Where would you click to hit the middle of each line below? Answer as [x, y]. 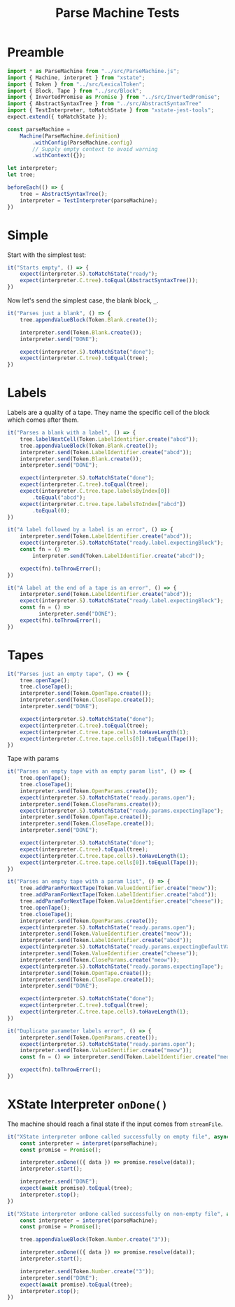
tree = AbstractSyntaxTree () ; [64, 194]
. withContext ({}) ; [59, 156]
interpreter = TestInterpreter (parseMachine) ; [89, 200]
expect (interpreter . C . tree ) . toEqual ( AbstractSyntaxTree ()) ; [109, 281]
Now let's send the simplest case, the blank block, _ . [83, 300]
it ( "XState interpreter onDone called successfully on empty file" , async [119, 1136]
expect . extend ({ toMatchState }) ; [58, 117]
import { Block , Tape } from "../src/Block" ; [74, 91]
